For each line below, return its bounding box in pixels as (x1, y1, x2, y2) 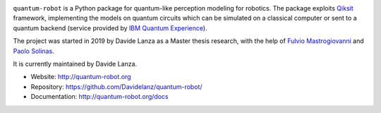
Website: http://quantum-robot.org (30, 73, 131, 81)
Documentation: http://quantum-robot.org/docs (30, 93, 169, 101)
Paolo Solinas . (13, 47, 54, 55)
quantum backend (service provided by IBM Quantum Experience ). (13, 23, 207, 32)
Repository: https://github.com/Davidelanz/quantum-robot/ (30, 82, 202, 91)
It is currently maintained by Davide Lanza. (13, 59, 138, 68)
